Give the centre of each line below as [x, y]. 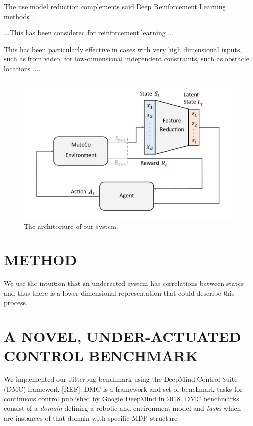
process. [16, 302]
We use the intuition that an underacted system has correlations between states [124, 283]
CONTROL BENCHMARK [101, 355]
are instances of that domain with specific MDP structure [91, 417]
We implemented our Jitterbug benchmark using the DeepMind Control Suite [121, 379]
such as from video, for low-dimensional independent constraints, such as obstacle [126, 59]
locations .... [22, 68]
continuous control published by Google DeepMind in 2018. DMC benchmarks [122, 398]
